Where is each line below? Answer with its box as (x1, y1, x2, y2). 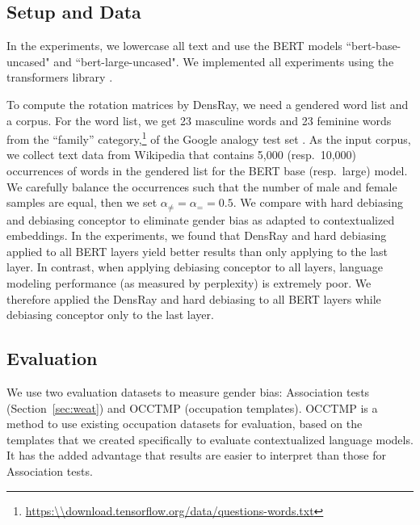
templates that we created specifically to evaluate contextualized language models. (6, 430, 414, 447)
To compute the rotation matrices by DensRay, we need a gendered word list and (6, 95, 409, 112)
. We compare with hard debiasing (233, 194, 403, 211)
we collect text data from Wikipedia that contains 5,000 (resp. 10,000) (6, 146, 357, 163)
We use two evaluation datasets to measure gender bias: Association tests (6, 384, 370, 401)
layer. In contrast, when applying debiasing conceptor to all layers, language (6, 258, 383, 275)
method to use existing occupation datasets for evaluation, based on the (6, 415, 363, 432)
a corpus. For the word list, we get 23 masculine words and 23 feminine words (6, 111, 392, 128)
